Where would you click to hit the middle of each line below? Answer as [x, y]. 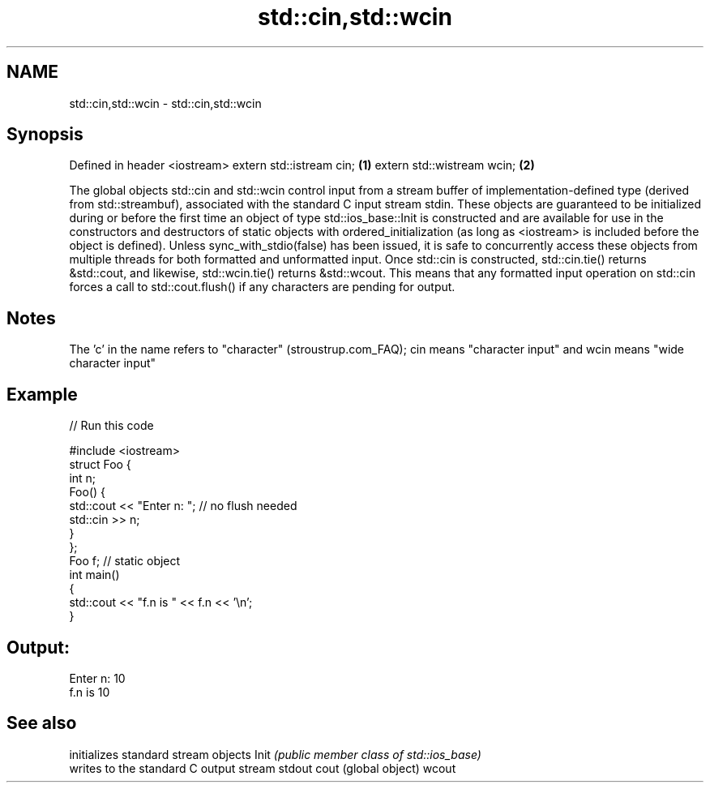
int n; [83, 478]
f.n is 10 [90, 692]
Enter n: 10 [97, 678]
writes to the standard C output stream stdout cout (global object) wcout [263, 768]
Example [42, 394]
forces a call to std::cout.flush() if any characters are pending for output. [262, 287]
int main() [94, 575]
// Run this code [111, 426]
